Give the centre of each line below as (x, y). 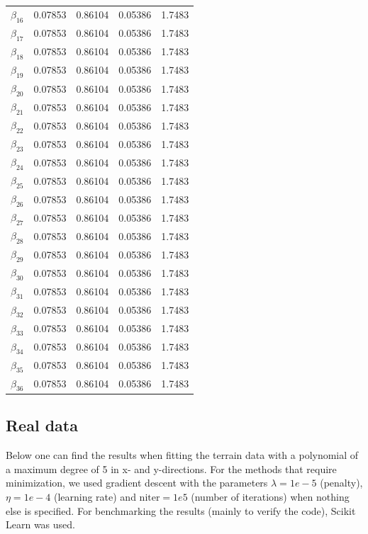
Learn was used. (40, 524)
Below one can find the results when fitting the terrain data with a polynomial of (182, 455)
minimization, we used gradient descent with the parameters (137, 483)
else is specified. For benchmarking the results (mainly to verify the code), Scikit (181, 510)
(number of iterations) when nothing (270, 496)
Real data (42, 425)
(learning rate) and (95, 496)
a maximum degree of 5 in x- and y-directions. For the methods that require (171, 468)
